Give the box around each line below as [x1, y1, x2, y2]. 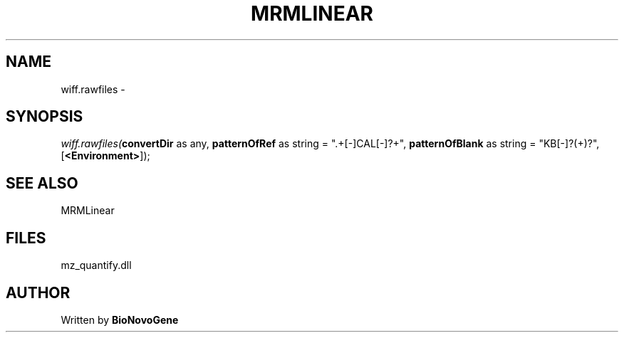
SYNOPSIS [6, 107, 83, 126]
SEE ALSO [6, 174, 78, 192]
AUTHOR [6, 283, 71, 302]
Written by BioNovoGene [61, 313, 179, 326]
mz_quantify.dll [61, 259, 132, 272]
